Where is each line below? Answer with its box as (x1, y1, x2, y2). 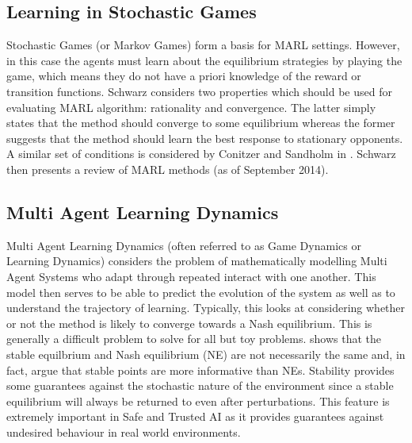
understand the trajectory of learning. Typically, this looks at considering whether (6, 299, 406, 316)
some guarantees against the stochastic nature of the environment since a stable (6, 377, 394, 394)
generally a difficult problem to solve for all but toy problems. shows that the (6, 330, 381, 347)
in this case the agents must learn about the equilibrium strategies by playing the (6, 52, 402, 68)
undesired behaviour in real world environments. (6, 423, 241, 440)
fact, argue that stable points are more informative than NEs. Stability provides (6, 361, 395, 378)
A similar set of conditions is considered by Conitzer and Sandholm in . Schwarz (6, 145, 396, 162)
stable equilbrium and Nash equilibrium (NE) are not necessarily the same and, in (6, 345, 406, 362)
